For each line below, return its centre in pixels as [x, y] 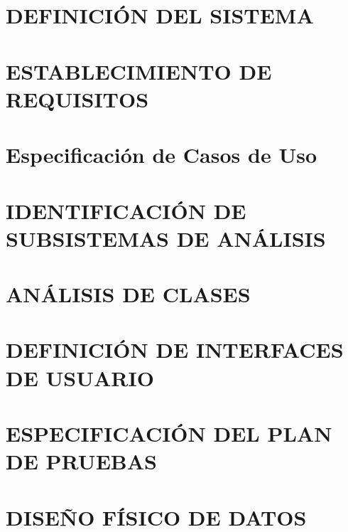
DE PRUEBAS [81, 461]
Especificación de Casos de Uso [161, 155]
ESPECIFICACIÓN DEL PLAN [169, 433]
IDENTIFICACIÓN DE [126, 210]
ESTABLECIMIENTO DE [139, 71]
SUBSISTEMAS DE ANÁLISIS [166, 238]
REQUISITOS [77, 99]
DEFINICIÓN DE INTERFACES [175, 350]
